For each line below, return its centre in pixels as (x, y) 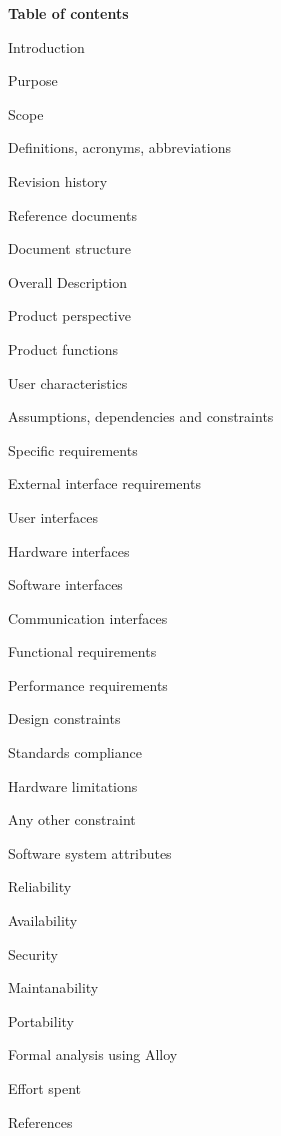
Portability (41, 1020)
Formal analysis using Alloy (93, 1054)
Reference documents (73, 214)
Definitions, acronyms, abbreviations (119, 147)
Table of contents (68, 13)
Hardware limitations (73, 785)
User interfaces (53, 516)
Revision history (58, 180)
